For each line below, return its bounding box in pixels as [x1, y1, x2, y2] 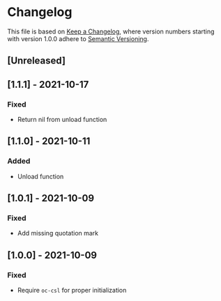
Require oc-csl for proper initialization [17, 286, 127, 295]
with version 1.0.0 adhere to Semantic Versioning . [7, 34, 149, 43]
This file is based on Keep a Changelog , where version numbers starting [7, 27, 215, 36]
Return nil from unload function [17, 116, 107, 124]
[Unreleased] [7, 55, 66, 67]
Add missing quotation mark [17, 229, 99, 238]
